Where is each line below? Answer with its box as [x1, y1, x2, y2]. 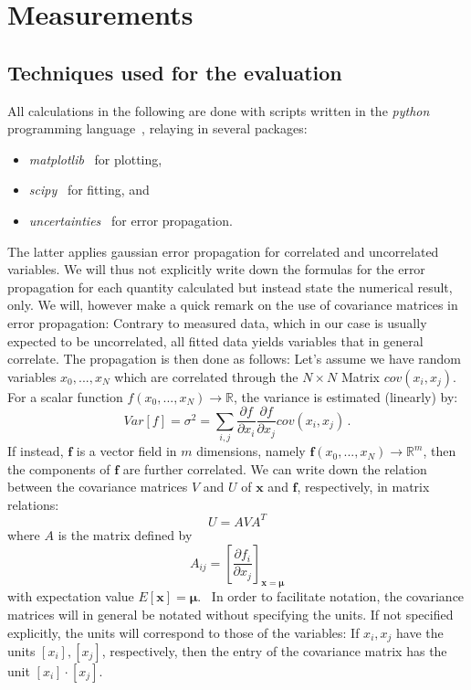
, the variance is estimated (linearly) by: [234, 387, 458, 406]
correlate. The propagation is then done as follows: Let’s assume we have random [7, 349, 461, 368]
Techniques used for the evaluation [7, 58, 342, 86]
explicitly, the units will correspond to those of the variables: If [7, 622, 360, 642]
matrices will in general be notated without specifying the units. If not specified [7, 604, 454, 623]
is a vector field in [76, 441, 177, 461]
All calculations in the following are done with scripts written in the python [7, 101, 430, 120]
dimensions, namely [196, 441, 306, 461]
